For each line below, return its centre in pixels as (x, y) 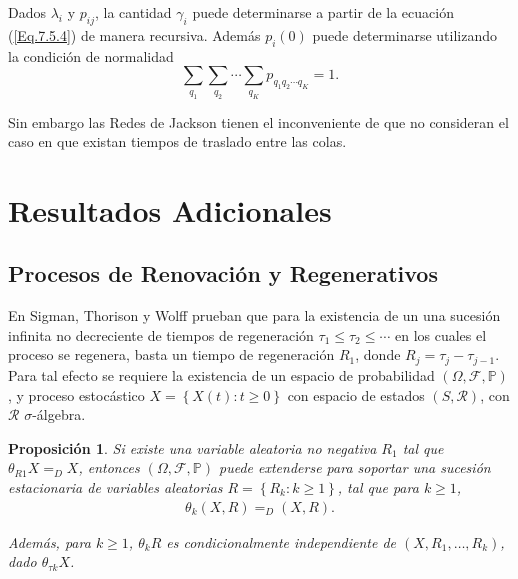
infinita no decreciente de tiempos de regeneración (161, 334)
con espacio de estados (356, 394)
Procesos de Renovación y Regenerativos (223, 273)
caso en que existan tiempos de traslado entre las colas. (177, 141)
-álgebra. (59, 414)
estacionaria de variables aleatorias (115, 486)
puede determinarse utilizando (404, 34)
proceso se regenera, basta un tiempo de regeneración (171, 354)
